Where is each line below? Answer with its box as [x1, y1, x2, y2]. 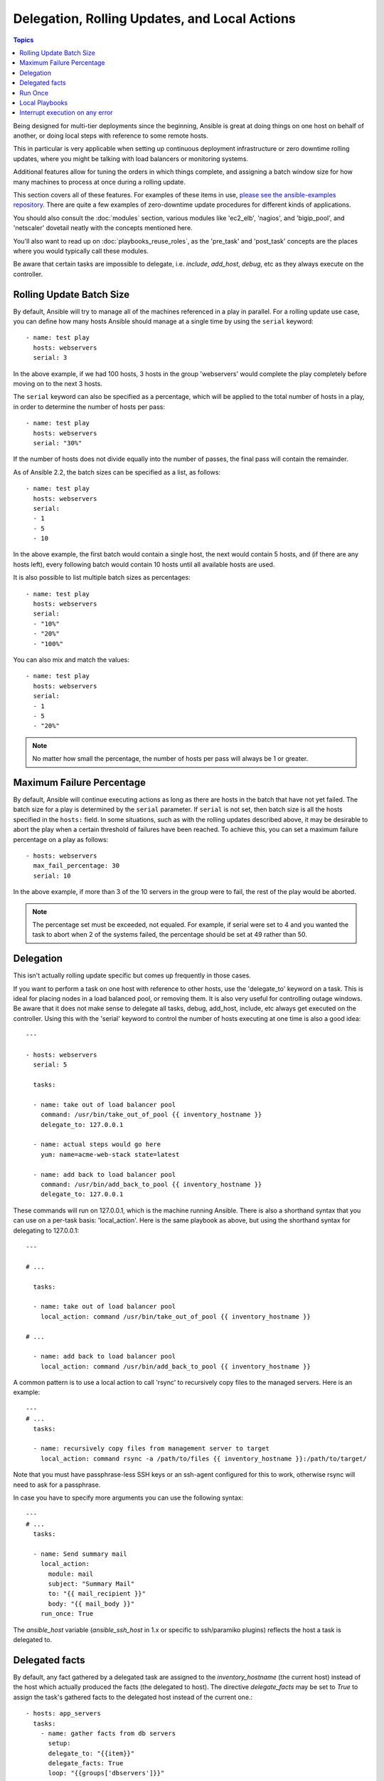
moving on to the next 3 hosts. [13, 380, 102, 388]
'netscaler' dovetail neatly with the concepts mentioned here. [13, 224, 193, 232]
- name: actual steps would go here [33, 1141, 161, 1148]
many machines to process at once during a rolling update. [13, 177, 186, 186]
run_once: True [40, 1610, 94, 1618]
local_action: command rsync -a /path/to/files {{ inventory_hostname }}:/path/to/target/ [40, 1454, 368, 1463]
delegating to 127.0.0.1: [13, 1226, 80, 1235]
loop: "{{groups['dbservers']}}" [48, 1769, 165, 1777]
